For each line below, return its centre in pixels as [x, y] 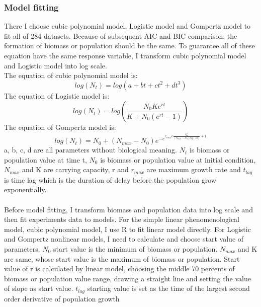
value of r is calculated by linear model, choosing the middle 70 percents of [119, 268]
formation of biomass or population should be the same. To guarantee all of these [129, 46]
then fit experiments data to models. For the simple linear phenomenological [122, 219]
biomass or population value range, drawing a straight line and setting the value [127, 278]
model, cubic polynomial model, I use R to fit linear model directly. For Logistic [127, 229]
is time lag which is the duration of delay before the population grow [110, 179]
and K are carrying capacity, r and [75, 169]
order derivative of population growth [62, 298]
